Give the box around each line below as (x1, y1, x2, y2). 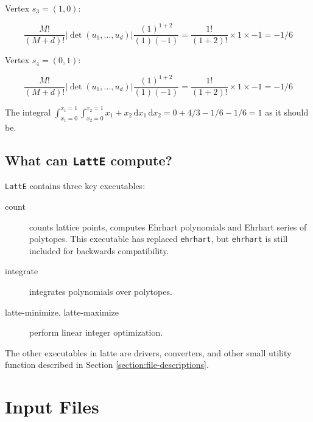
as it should (265, 105, 309, 118)
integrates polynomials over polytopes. (29, 285, 172, 298)
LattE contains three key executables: (5, 179, 146, 192)
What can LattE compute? (5, 151, 172, 169)
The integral (5, 105, 51, 118)
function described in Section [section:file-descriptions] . (5, 358, 209, 371)
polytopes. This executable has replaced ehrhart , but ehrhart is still (29, 232, 288, 245)
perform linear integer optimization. (29, 326, 163, 339)
